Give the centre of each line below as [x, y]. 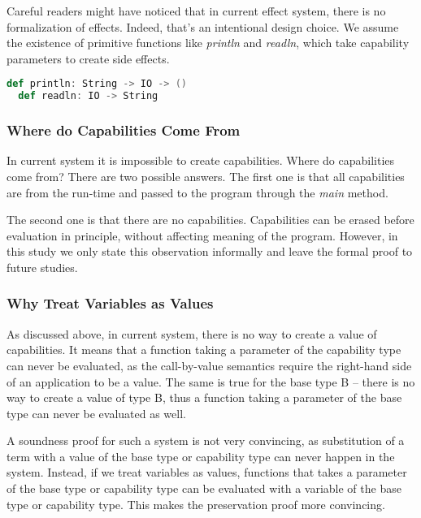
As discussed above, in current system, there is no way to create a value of [192, 333]
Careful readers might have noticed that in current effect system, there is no [196, 11]
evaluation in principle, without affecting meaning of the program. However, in [202, 235]
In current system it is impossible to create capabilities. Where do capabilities [201, 160]
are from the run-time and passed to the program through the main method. [197, 192]
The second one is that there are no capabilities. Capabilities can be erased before [210, 220]
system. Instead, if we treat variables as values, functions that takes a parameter [207, 472]
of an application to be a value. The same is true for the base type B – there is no [211, 381]
